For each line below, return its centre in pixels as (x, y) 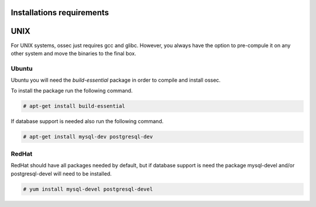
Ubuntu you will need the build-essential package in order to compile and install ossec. (116, 80)
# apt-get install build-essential (74, 106)
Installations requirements (60, 13)
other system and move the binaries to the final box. (74, 53)
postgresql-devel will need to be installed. (61, 173)
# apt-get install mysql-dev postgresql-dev (88, 137)
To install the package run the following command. (72, 91)
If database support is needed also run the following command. (87, 121)
